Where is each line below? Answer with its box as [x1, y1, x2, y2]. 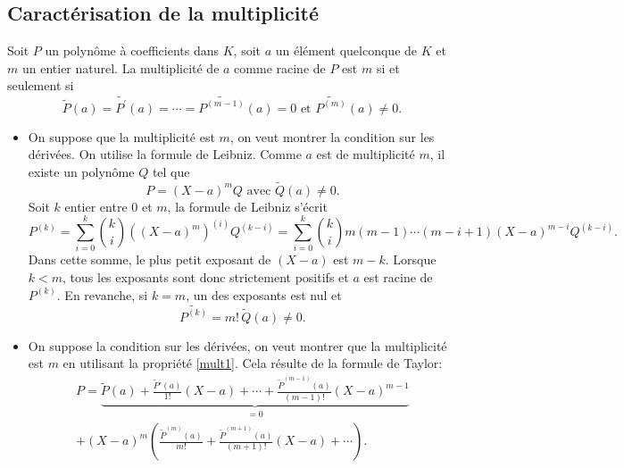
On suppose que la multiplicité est [28, 127, 215, 146]
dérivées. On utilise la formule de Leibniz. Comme [28, 145, 302, 163]
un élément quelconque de [275, 41, 418, 60]
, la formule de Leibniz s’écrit [167, 196, 328, 215]
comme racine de [234, 58, 326, 77]
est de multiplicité [316, 145, 415, 163]
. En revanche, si [56, 285, 148, 304]
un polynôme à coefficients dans [45, 41, 220, 60]
